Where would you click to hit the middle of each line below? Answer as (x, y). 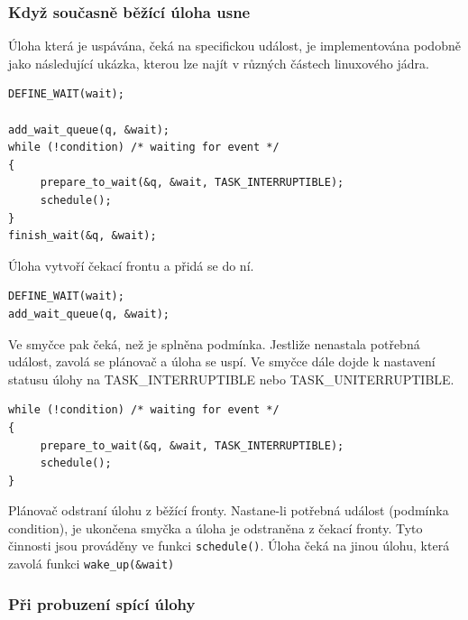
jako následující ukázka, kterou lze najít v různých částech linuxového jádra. (219, 63)
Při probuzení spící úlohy (102, 603)
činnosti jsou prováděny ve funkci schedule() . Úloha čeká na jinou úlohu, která (229, 546)
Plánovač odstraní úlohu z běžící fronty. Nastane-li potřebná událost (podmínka (229, 510)
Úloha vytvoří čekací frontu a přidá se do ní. (131, 265)
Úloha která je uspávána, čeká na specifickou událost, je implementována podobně (234, 46)
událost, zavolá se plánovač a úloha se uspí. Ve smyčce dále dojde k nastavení (222, 361)
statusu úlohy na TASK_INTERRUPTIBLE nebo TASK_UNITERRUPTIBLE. (231, 379)
